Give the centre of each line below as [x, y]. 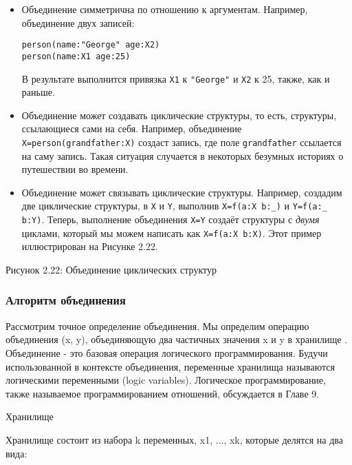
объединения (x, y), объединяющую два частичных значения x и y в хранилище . [177, 339]
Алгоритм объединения [66, 300]
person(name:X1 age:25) [76, 56]
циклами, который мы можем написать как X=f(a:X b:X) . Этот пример [172, 232]
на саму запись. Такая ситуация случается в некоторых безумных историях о [183, 155]
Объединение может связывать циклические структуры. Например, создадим [182, 192]
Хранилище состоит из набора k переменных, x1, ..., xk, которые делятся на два [174, 439]
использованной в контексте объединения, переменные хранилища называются [170, 366]
